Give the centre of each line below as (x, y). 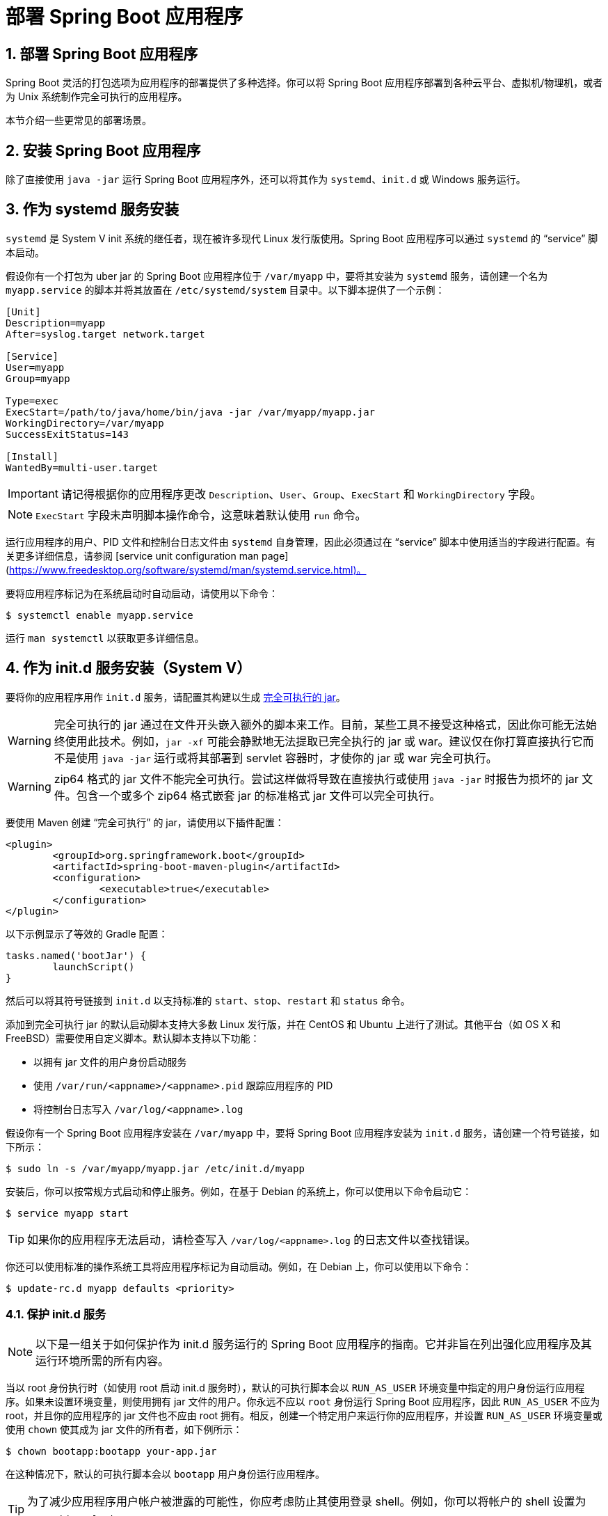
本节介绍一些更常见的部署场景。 (79, 120)
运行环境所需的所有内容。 (103, 1361)
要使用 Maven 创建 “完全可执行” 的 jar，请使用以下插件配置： (145, 822)
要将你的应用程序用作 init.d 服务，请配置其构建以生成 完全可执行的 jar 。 (176, 697)
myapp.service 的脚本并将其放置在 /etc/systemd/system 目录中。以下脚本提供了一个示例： (225, 290)
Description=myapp (56, 323)
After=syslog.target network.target (105, 334)
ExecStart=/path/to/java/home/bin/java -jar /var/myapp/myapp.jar (191, 412)
